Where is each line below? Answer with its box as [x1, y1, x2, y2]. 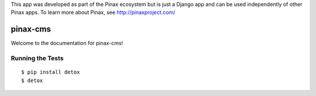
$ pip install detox [21, 69, 80, 76]
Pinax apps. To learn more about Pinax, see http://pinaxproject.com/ [11, 9, 176, 16]
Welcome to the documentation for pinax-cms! [11, 40, 123, 47]
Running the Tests [11, 54, 64, 63]
